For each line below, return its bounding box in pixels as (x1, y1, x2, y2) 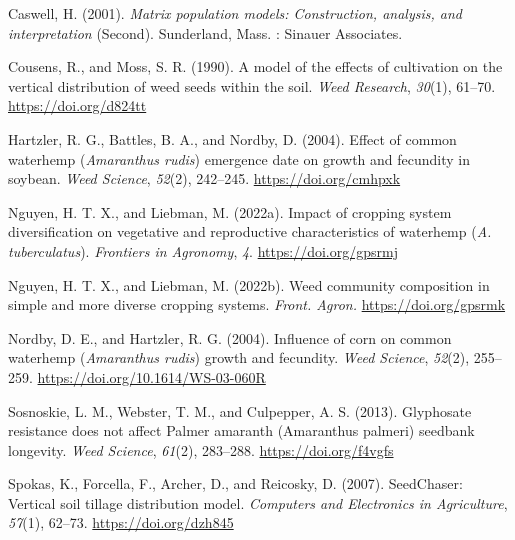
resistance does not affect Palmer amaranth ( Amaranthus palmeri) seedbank (8, 420, 475, 441)
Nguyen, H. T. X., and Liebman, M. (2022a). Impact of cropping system (8, 201, 452, 222)
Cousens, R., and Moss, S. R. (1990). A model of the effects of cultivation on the (8, 56, 503, 77)
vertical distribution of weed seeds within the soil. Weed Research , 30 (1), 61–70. (8, 75, 496, 96)
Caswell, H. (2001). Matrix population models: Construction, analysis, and (8, 3, 462, 23)
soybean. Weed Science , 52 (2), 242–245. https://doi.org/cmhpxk (8, 168, 401, 189)
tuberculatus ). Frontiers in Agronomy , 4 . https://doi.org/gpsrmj (8, 240, 398, 261)
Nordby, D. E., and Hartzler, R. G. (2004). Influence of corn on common (8, 327, 452, 348)
